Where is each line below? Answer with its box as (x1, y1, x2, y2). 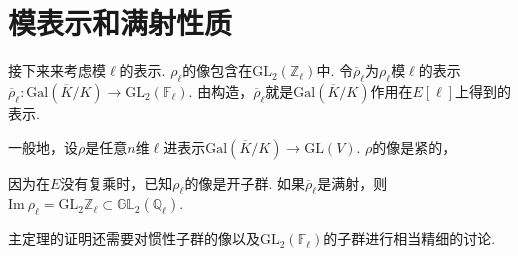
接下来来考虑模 (8, 60, 106, 81)
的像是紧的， (372, 136, 457, 157)
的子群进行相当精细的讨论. (323, 228, 496, 249)
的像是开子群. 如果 (184, 172, 306, 193)
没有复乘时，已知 (60, 172, 173, 193)
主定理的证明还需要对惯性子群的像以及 (8, 228, 260, 249)
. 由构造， (188, 80, 254, 101)
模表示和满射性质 (8, 2, 233, 43)
